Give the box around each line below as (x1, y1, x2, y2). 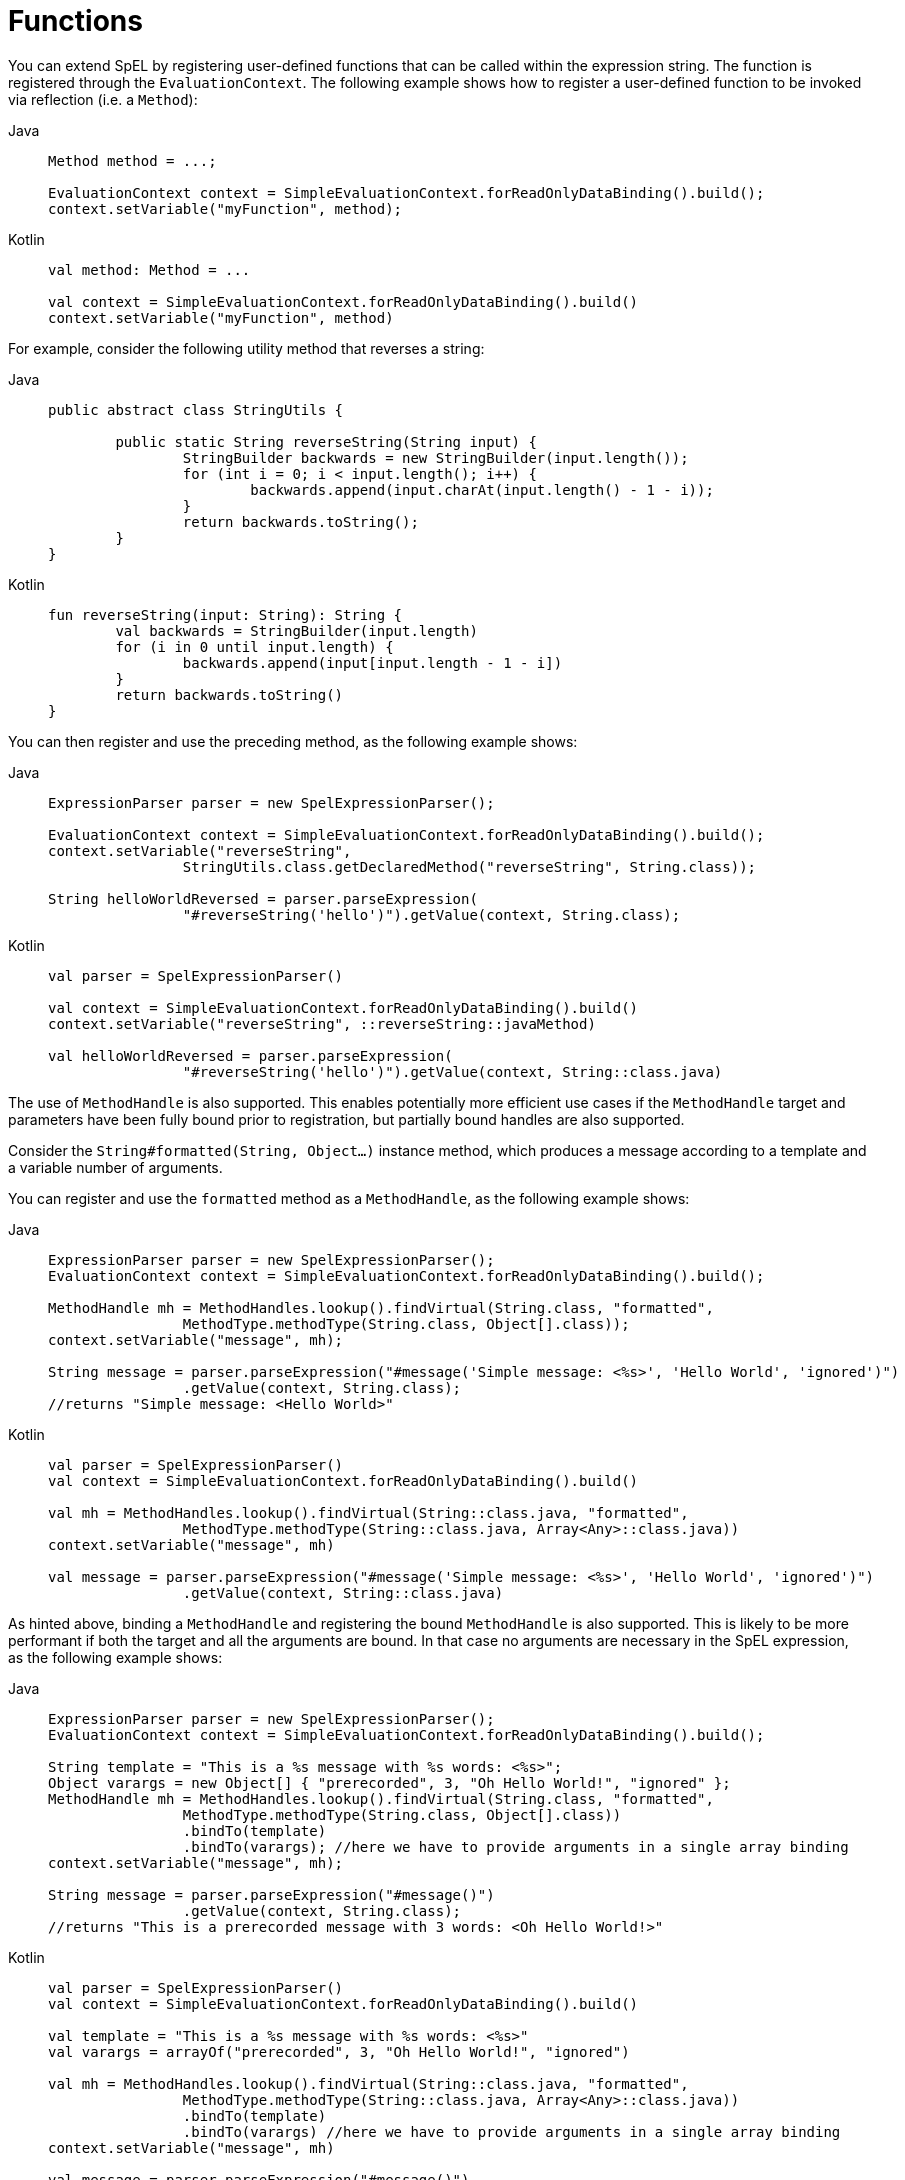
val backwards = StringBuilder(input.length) (115, 622, 478, 639)
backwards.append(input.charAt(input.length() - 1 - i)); (250, 481, 714, 498)
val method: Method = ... (48, 261, 251, 278)
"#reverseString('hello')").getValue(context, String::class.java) (182, 1063, 723, 1080)
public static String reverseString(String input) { (115, 433, 537, 450)
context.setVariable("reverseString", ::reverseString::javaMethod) (48, 1015, 596, 1032)
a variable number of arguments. (8, 1158, 223, 1176)
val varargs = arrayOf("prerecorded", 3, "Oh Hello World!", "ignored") (48, 2043, 630, 2060)
